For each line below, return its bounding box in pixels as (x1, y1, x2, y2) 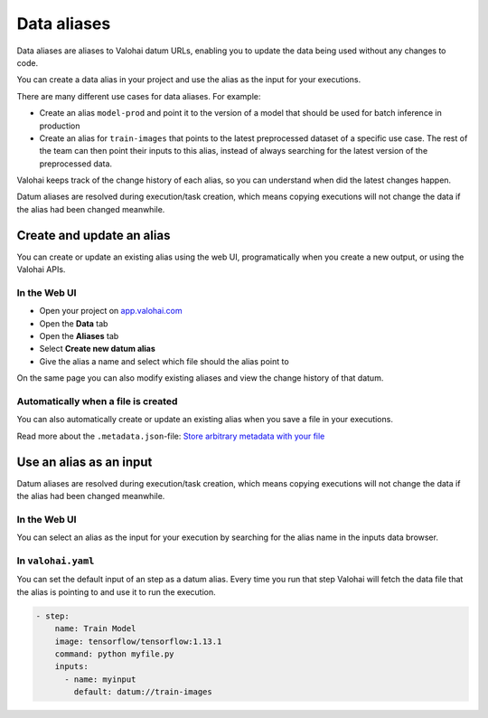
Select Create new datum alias (39, 344, 155, 354)
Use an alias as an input (16, 454, 153, 469)
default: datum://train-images (73, 687, 212, 697)
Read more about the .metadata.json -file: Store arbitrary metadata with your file (16, 430, 325, 441)
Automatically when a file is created (16, 395, 178, 407)
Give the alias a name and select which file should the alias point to (39, 355, 289, 366)
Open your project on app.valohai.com (39, 306, 183, 316)
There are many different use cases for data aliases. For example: (16, 90, 261, 101)
